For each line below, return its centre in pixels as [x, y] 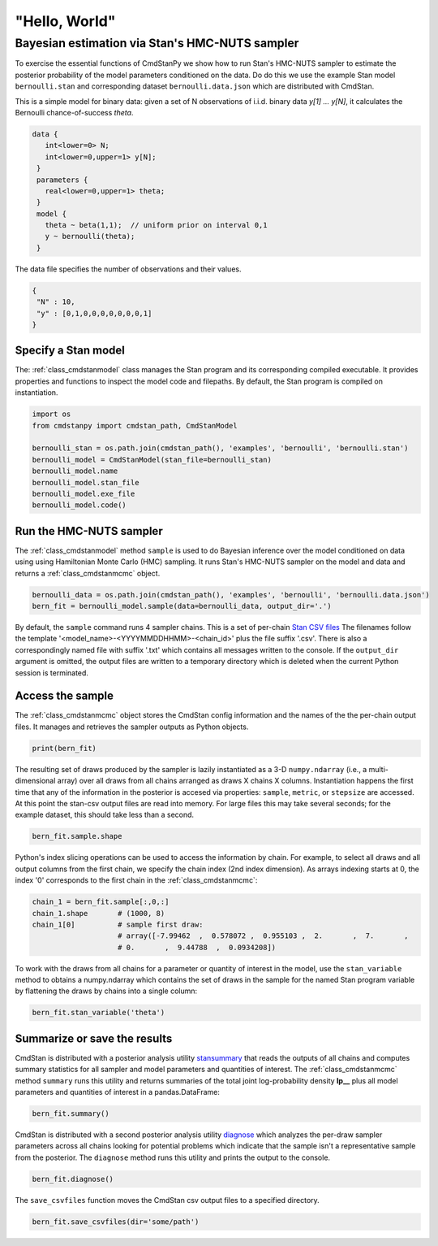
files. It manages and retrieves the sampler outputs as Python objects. [132, 727]
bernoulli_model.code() [79, 505]
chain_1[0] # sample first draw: [118, 924]
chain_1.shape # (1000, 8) [99, 913]
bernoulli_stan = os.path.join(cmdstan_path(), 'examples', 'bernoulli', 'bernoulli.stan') [220, 448]
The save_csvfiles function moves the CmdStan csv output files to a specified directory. [167, 1200]
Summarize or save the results [94, 1038]
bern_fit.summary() [71, 1114]
